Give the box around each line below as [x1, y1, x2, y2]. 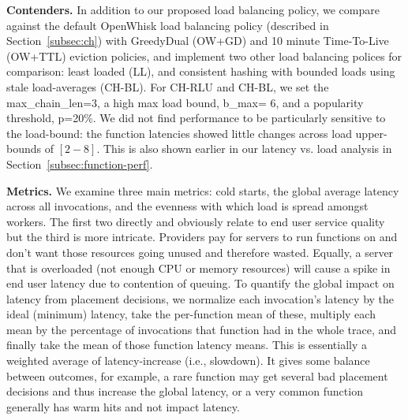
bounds [6, 140, 42, 157]
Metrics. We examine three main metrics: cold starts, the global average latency [6, 182, 399, 199]
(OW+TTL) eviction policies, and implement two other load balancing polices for [6, 47, 402, 64]
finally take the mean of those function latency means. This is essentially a [6, 336, 367, 353]
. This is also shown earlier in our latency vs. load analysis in [96, 140, 392, 157]
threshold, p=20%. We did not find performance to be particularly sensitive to [6, 110, 386, 126]
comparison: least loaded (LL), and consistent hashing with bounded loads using [6, 63, 395, 80]
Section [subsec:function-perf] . [6, 155, 153, 172]
